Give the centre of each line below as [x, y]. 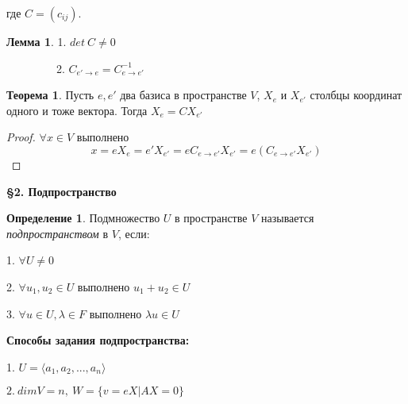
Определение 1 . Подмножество [83, 218]
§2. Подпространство [62, 191]
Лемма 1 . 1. [37, 41]
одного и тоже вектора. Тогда [77, 110]
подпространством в [58, 233]
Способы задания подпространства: [98, 340]
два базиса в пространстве [183, 95]
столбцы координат [356, 95]
